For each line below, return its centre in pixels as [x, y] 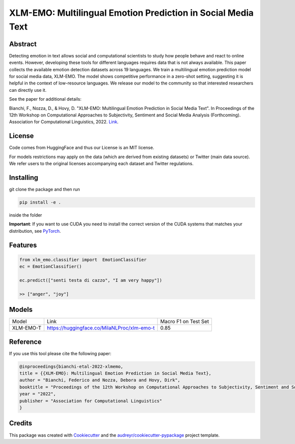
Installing [24, 178]
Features [23, 245]
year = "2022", [38, 394]
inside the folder [26, 215]
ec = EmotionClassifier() [51, 267]
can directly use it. [28, 90]
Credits [21, 423]
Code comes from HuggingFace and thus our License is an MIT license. [82, 148]
